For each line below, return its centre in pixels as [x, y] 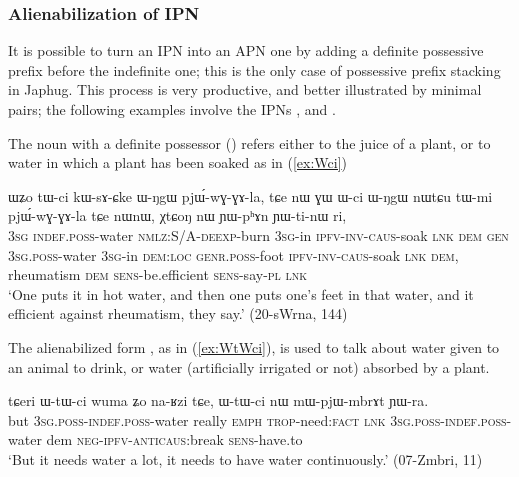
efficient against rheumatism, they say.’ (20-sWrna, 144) [178, 313]
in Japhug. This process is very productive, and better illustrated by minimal [245, 89]
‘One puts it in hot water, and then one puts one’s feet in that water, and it [241, 293]
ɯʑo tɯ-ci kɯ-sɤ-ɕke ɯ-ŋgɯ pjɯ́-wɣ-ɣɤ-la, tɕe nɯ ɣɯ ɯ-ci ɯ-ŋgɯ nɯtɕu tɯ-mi [250, 195]
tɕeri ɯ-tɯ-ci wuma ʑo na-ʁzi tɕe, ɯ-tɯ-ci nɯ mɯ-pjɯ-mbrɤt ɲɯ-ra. [218, 400]
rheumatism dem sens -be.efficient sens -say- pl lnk [158, 274]
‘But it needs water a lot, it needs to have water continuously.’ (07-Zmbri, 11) [245, 458]
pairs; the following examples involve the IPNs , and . [172, 109]
